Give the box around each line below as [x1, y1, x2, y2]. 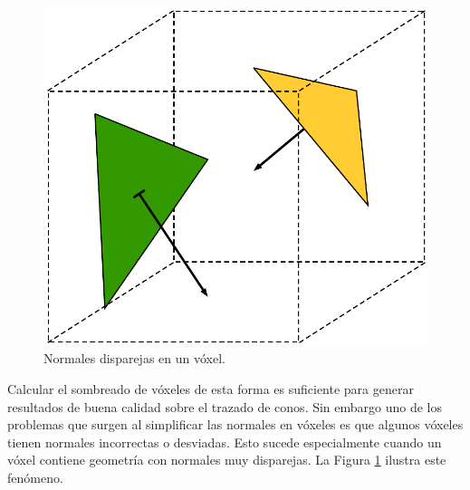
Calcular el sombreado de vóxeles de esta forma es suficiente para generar [7, 379, 414, 398]
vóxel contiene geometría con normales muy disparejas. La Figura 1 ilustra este [7, 450, 446, 469]
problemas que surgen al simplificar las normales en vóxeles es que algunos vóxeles [7, 415, 464, 434]
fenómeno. [7, 467, 63, 486]
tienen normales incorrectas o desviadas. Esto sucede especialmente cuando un [7, 432, 442, 451]
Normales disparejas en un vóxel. [43, 349, 225, 368]
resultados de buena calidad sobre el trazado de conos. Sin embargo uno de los [7, 397, 443, 416]
